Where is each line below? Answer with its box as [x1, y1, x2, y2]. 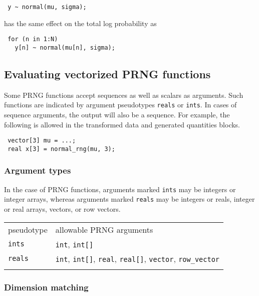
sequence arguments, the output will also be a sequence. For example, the [4, 109, 230, 120]
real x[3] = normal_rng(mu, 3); [8, 145, 115, 153]
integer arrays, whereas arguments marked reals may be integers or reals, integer [4, 194, 255, 204]
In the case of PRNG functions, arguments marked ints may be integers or [4, 184, 236, 194]
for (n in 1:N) [8, 36, 58, 43]
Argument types [4, 164, 71, 177]
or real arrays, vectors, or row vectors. [4, 204, 121, 214]
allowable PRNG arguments [55, 223, 153, 235]
